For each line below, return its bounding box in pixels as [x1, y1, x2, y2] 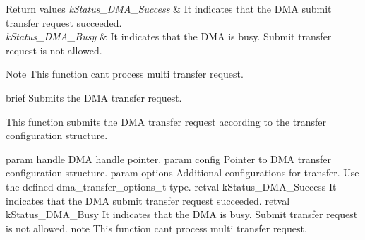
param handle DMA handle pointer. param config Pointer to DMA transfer [6, 151, 332, 166]
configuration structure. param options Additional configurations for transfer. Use [6, 165, 359, 180]
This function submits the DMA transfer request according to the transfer [6, 114, 326, 128]
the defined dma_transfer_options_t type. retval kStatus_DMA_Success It [6, 179, 337, 193]
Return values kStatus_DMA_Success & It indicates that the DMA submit [6, 1, 332, 16]
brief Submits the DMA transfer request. [6, 90, 182, 104]
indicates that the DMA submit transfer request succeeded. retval [6, 193, 290, 208]
